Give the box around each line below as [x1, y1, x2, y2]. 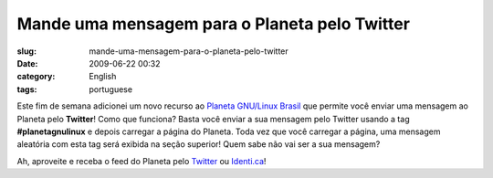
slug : [16, 46, 37, 57]
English [89, 71, 117, 82]
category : [16, 71, 56, 82]
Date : [16, 58, 38, 68]
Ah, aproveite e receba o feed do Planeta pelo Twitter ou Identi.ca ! [16, 155, 267, 166]
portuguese [89, 83, 132, 95]
